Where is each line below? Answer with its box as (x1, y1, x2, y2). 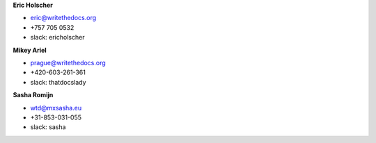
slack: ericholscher (30, 33, 85, 42)
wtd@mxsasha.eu (30, 103, 82, 112)
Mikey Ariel (13, 46, 47, 54)
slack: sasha (30, 123, 66, 131)
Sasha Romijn (13, 91, 54, 99)
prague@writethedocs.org (30, 58, 106, 67)
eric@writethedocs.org (30, 14, 97, 22)
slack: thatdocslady (30, 78, 86, 86)
